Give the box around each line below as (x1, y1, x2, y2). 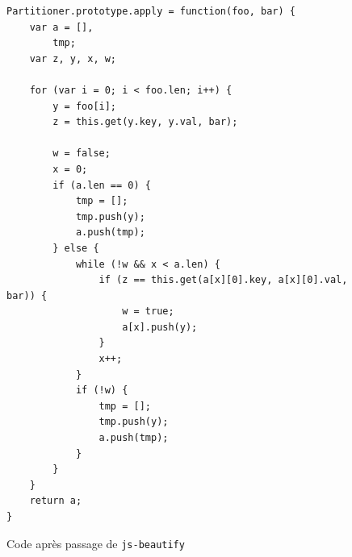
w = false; (52, 148, 111, 160)
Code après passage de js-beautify (6, 534, 185, 551)
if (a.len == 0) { (52, 179, 151, 191)
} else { (52, 242, 99, 254)
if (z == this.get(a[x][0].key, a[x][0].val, (98, 274, 348, 286)
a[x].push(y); (122, 321, 198, 333)
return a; (29, 495, 82, 507)
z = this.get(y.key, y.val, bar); (52, 116, 238, 128)
